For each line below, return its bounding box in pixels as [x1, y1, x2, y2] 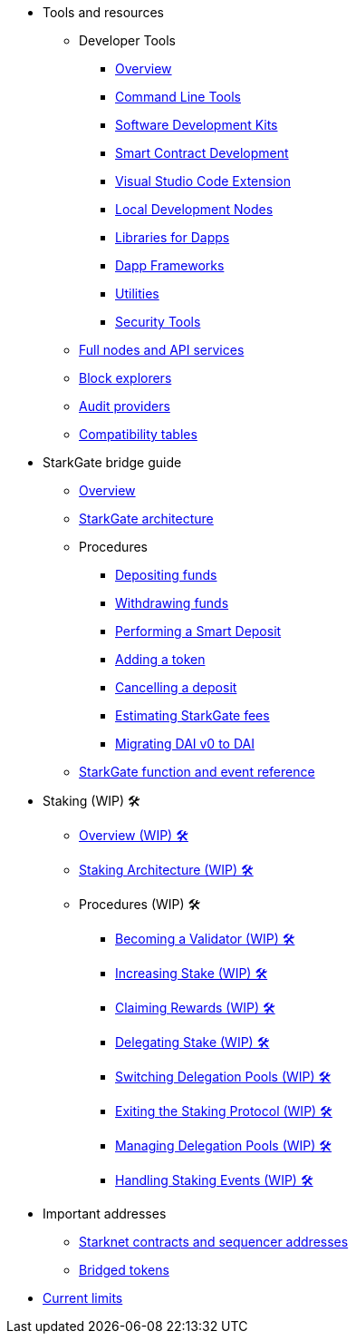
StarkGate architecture [79, 511, 214, 526]
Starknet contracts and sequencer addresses [79, 1234, 349, 1249]
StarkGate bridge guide [43, 455, 182, 470]
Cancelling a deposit [115, 680, 237, 695]
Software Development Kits [115, 117, 278, 132]
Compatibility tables [79, 426, 197, 442]
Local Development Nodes [115, 201, 274, 217]
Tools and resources [43, 5, 164, 20]
